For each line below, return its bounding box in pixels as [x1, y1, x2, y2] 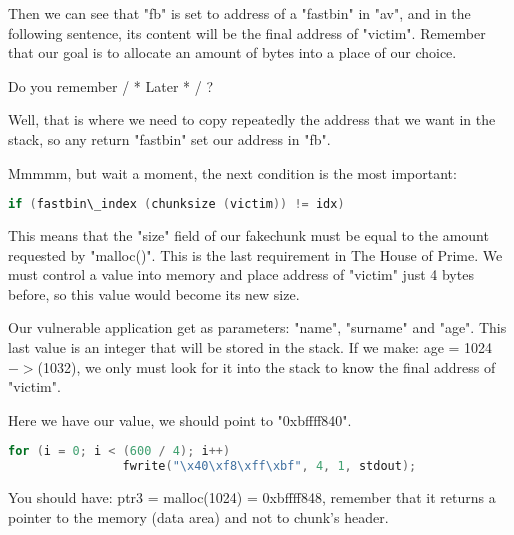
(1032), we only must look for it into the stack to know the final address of [37, 356, 496, 377]
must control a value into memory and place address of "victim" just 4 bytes [8, 264, 474, 285]
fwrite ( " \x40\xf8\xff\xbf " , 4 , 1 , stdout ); [122, 459, 417, 474]
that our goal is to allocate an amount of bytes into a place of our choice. [8, 42, 457, 63]
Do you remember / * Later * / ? [8, 75, 214, 96]
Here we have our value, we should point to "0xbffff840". [8, 409, 352, 430]
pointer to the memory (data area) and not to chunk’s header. [8, 506, 389, 527]
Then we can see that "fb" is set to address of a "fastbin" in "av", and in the [8, 3, 471, 23]
